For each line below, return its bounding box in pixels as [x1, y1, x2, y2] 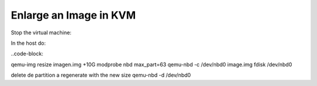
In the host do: [11, 40, 46, 46]
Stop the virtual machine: [11, 29, 72, 36]
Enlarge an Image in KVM [11, 9, 136, 21]
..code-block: [11, 50, 43, 58]
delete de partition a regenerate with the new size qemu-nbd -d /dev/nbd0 [11, 71, 191, 78]
